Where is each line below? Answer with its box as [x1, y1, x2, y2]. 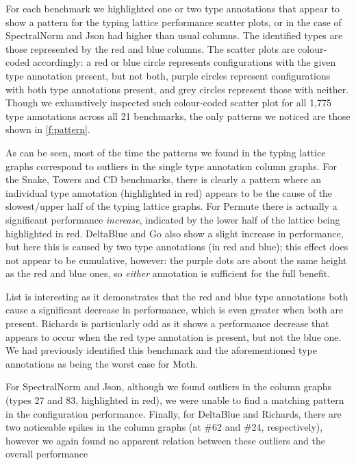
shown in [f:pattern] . [5, 122, 90, 136]
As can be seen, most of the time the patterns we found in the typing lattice [5, 145, 326, 159]
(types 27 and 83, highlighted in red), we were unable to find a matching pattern [5, 393, 344, 407]
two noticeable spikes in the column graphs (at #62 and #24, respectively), [5, 420, 323, 434]
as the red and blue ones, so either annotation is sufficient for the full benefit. [5, 266, 331, 281]
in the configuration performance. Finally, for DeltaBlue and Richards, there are [5, 406, 342, 420]
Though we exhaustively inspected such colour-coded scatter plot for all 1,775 [5, 95, 332, 110]
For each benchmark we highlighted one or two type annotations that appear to [5, 1, 340, 15]
